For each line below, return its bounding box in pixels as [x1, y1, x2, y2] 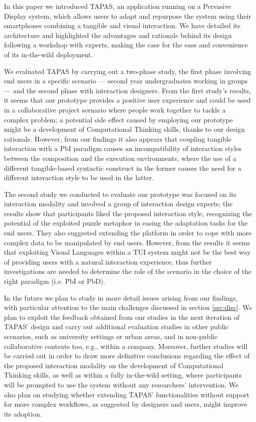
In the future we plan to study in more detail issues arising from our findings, [4, 292, 238, 303]
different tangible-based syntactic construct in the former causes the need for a [4, 162, 241, 173]
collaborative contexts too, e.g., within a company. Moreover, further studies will [4, 341, 248, 351]
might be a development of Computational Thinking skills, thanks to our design [4, 124, 245, 134]
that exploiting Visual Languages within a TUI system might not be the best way [4, 247, 251, 257]
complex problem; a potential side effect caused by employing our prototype [4, 114, 233, 124]
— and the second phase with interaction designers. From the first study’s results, [4, 85, 251, 95]
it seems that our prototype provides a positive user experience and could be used [4, 95, 251, 105]
